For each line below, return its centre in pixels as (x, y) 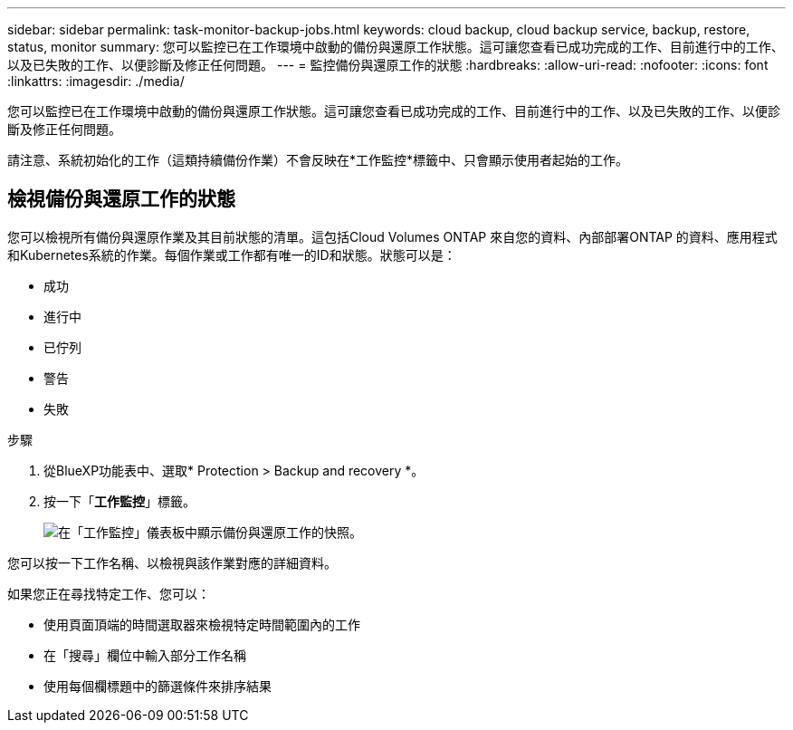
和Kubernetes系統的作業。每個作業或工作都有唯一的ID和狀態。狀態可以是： (232, 255)
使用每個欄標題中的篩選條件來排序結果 (158, 686)
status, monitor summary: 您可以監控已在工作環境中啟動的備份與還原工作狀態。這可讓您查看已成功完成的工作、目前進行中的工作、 (396, 47)
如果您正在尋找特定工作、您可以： (109, 593)
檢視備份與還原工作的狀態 (121, 199)
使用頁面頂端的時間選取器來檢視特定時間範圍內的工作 (202, 624)
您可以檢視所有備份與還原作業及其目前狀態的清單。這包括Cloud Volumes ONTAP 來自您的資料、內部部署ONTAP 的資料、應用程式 (392, 236)
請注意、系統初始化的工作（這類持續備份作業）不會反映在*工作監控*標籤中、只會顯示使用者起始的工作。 (318, 160)
